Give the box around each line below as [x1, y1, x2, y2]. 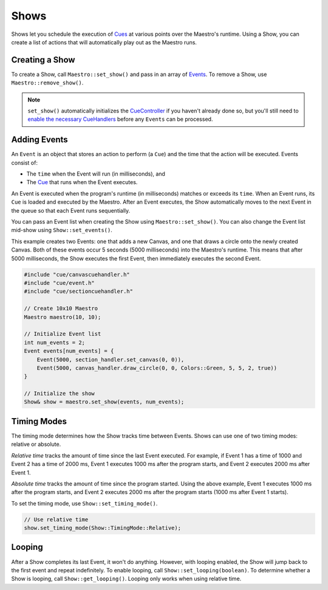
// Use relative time [24, 516, 89, 523]
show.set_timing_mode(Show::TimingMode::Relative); [24, 524, 182, 532]
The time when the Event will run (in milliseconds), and [26, 170, 165, 177]
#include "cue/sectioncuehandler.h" [24, 288, 134, 295]
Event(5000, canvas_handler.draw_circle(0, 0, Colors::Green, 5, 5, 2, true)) [36, 365, 278, 371]
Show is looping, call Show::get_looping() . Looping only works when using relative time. [11, 575, 242, 583]
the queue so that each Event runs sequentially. [11, 207, 131, 214]
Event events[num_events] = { [24, 348, 114, 355]
